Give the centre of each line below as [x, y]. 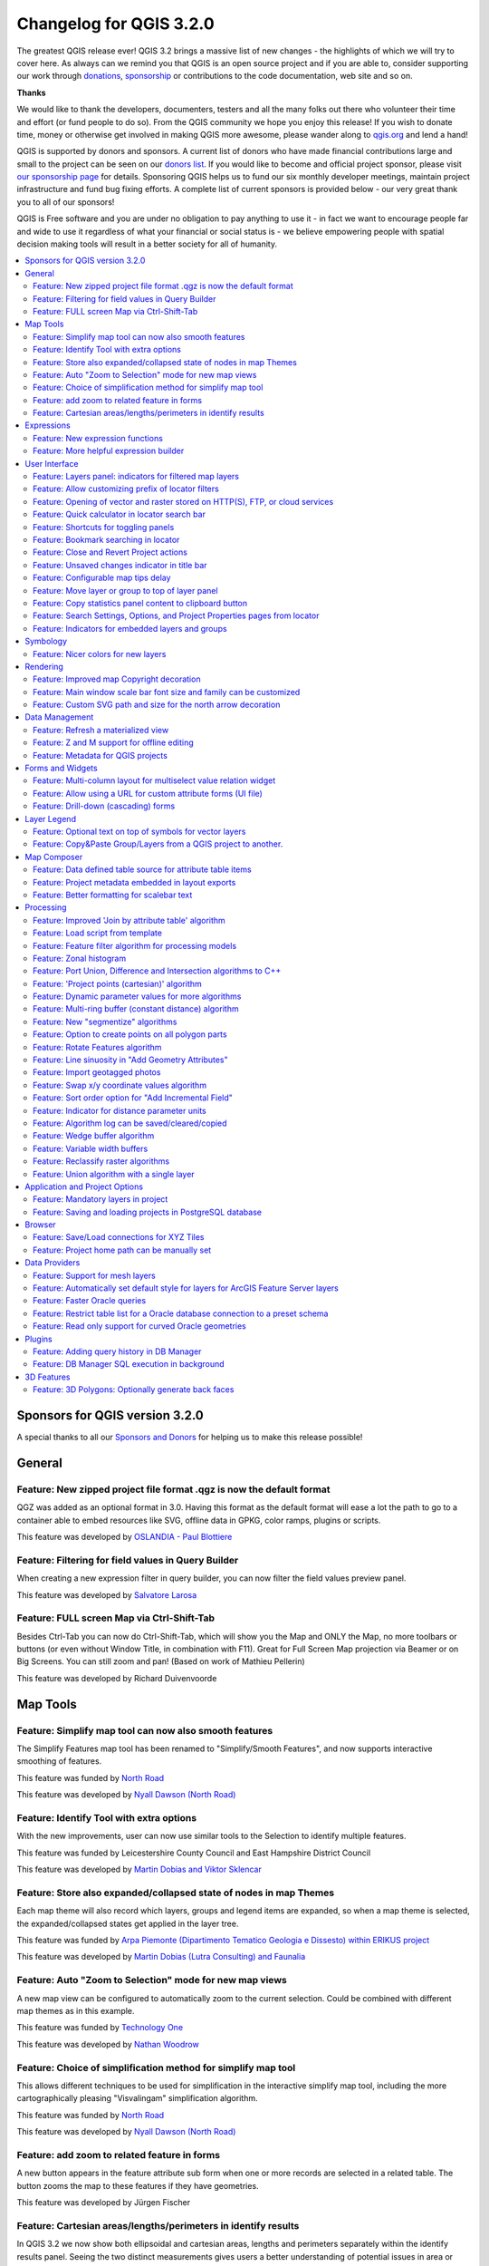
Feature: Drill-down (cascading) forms [104, 806]
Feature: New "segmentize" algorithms [105, 1022]
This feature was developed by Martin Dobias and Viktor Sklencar [139, 1869]
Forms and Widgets [62, 768]
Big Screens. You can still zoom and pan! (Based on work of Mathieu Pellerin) [161, 1661]
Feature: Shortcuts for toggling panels [104, 527]
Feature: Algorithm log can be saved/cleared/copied [130, 1123]
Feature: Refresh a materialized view [101, 730]
